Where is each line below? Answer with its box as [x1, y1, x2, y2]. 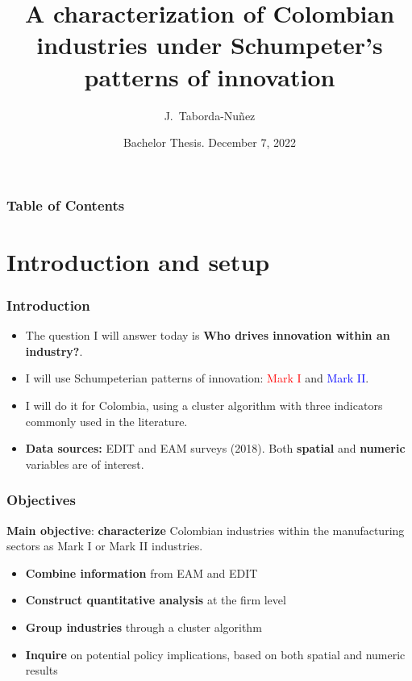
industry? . [25, 342, 83, 359]
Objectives [6, 490, 76, 510]
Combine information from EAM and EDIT [25, 564, 258, 581]
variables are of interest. [25, 455, 144, 472]
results [25, 662, 58, 679]
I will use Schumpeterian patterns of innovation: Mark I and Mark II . [25, 370, 369, 386]
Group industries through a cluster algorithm [25, 618, 262, 635]
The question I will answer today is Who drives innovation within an [25, 327, 390, 344]
